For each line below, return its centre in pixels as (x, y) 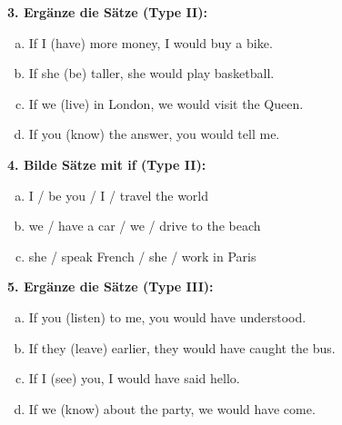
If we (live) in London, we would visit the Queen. (166, 103)
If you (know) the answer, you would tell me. (154, 134)
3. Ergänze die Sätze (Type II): (107, 12)
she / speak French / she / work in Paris (142, 256)
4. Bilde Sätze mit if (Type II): (107, 164)
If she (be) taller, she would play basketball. (151, 73)
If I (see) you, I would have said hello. (134, 378)
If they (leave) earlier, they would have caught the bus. (182, 347)
